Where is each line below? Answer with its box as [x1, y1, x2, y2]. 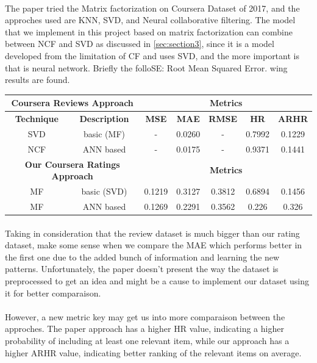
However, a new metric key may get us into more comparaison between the [5, 310, 285, 323]
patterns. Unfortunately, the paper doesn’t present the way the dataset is [5, 262, 279, 275]
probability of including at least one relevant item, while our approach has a [5, 334, 290, 347]
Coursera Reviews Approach [11, 96, 134, 109]
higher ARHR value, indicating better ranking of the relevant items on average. [5, 346, 302, 359]
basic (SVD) [81, 185, 127, 198]
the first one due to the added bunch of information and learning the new [5, 250, 280, 263]
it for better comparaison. [5, 286, 101, 299]
